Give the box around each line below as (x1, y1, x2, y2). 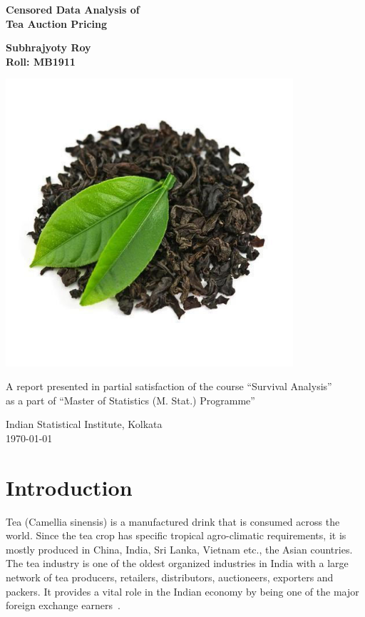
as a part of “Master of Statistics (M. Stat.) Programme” (6, 392, 255, 407)
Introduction (6, 472, 133, 501)
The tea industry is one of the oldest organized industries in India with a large (6, 556, 349, 571)
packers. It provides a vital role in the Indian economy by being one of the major (6, 583, 359, 598)
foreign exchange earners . (6, 598, 120, 613)
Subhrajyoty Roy (6, 40, 91, 55)
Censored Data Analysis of (6, 2, 140, 16)
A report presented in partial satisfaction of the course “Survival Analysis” (6, 379, 332, 394)
